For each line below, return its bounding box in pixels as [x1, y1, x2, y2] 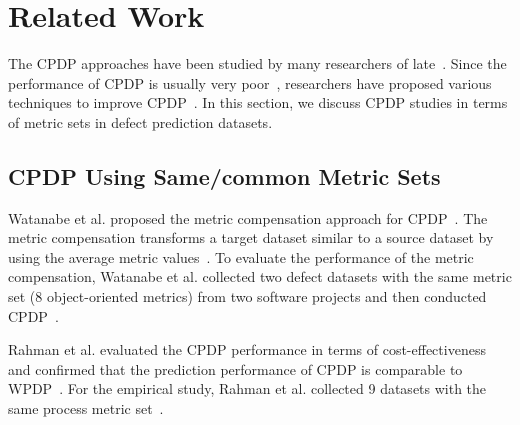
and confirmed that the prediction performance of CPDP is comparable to [8, 358, 463, 379]
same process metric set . [8, 398, 164, 419]
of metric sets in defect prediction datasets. [8, 111, 273, 132]
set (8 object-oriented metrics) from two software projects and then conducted [8, 286, 487, 307]
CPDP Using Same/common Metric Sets [8, 160, 441, 191]
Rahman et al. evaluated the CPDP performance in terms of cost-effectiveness [8, 339, 486, 360]
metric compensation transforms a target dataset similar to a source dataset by [8, 227, 494, 248]
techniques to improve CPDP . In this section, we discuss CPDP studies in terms [8, 92, 508, 113]
